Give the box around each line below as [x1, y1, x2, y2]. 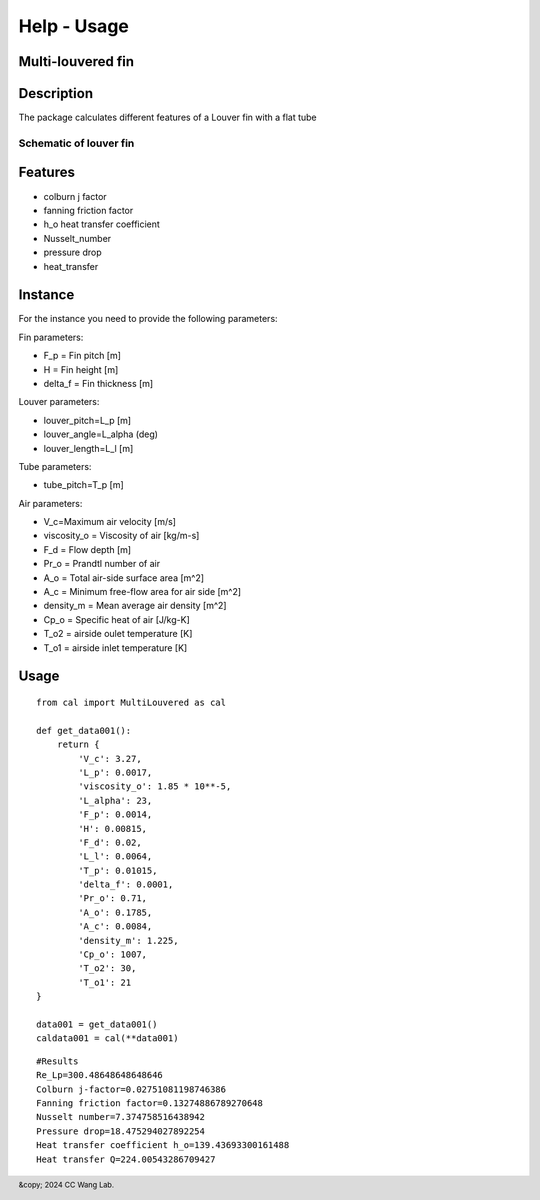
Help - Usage [18, 15, 129, 37]
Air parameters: [18, 497, 83, 509]
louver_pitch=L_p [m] [43, 414, 132, 426]
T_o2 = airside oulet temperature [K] [43, 628, 193, 640]
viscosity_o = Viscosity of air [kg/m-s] [43, 530, 200, 542]
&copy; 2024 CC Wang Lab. [18, 1180, 115, 1190]
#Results [36, 1055, 79, 1067]
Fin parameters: [18, 331, 84, 343]
